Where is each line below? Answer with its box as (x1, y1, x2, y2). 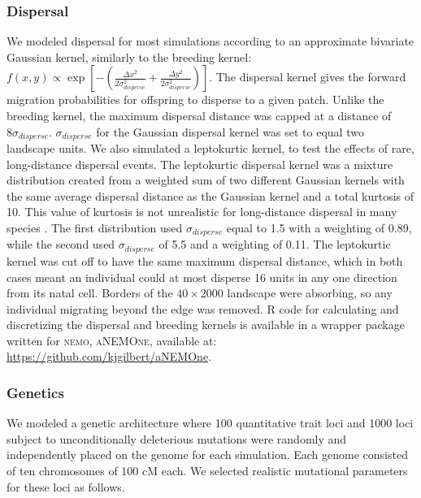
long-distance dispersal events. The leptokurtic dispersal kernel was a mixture (7, 155, 393, 172)
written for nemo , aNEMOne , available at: (7, 331, 217, 349)
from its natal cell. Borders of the (7, 284, 173, 301)
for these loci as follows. (7, 478, 125, 495)
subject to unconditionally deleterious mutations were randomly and (7, 430, 347, 447)
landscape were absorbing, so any (227, 284, 393, 301)
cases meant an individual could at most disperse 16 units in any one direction (7, 268, 397, 285)
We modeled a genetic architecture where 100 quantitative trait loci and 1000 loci (7, 414, 414, 431)
